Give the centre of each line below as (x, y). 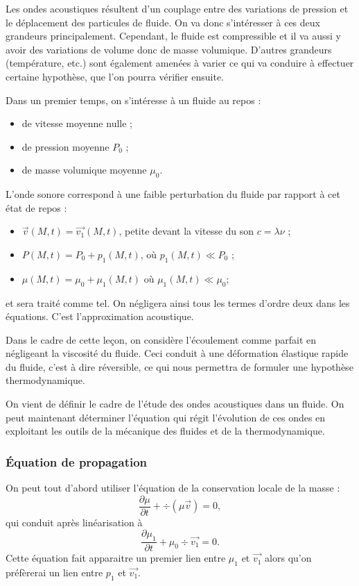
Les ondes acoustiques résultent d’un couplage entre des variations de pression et (177, 8)
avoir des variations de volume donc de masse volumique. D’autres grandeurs (169, 49)
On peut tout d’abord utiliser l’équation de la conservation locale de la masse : (173, 488)
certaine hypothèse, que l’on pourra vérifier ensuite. (115, 76)
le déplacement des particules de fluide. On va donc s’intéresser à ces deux (163, 22)
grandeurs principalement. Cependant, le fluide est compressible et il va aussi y (173, 36)
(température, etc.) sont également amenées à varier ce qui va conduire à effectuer (180, 63)
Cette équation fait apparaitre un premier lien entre (116, 558)
